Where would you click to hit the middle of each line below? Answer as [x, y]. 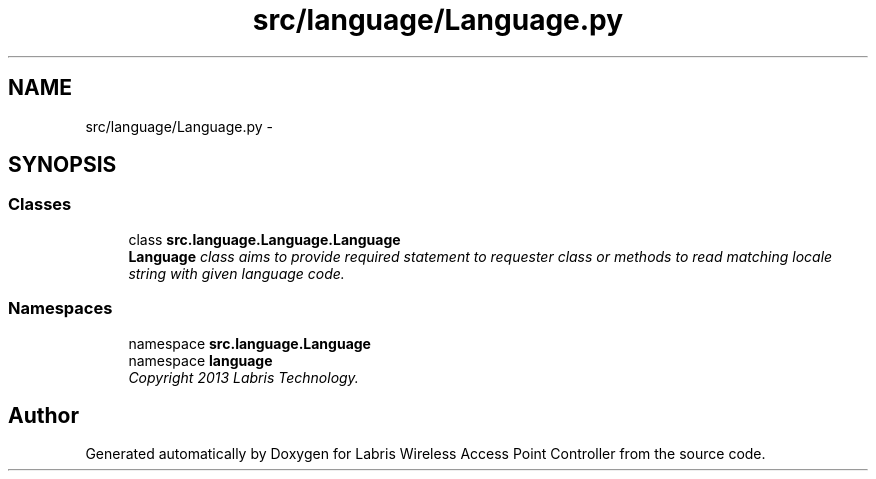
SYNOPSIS [62, 165]
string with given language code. [236, 273]
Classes [40, 204]
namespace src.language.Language [249, 343]
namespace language [200, 360]
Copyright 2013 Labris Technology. [243, 377]
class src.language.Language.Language [264, 239]
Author [43, 415]
